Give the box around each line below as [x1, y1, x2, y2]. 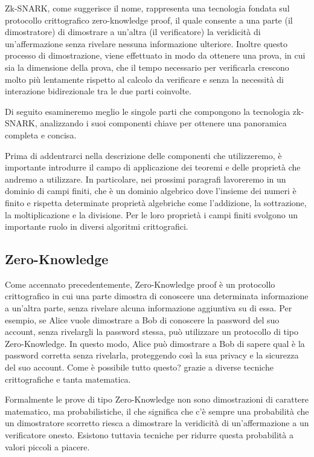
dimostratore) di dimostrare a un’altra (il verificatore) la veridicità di [5, 25, 261, 38]
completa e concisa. [5, 128, 77, 141]
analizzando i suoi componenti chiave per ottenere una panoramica [40, 117, 287, 129]
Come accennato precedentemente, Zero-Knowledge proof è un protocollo [5, 277, 275, 290]
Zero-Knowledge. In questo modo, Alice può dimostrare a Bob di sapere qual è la [5, 337, 305, 349]
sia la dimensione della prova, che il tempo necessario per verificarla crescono [5, 60, 289, 73]
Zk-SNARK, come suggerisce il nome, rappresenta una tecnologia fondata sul [5, 2, 290, 14]
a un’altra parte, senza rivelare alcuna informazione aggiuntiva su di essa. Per [5, 302, 292, 314]
